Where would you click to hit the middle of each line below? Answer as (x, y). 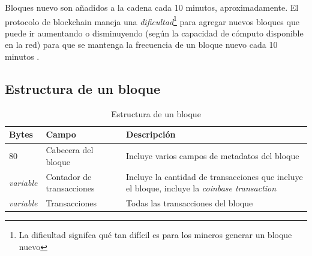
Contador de (69, 176)
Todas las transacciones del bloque (190, 203)
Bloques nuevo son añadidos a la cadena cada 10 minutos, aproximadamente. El (152, 7)
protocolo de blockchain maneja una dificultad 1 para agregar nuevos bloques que (152, 20)
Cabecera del (70, 150)
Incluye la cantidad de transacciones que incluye (214, 176)
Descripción (151, 134)
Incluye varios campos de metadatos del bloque (213, 156)
